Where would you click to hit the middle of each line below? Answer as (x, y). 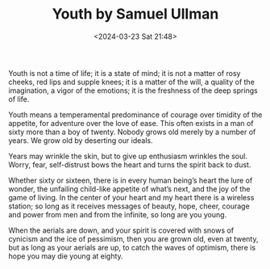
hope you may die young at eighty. (66, 256)
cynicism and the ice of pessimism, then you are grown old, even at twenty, (134, 238)
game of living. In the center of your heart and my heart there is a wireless (131, 197)
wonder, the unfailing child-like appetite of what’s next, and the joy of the (129, 189)
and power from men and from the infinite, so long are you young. (118, 214)
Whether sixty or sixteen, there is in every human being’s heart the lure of (131, 180)
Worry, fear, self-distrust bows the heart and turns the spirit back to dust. (130, 164)
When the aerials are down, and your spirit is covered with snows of (121, 230)
